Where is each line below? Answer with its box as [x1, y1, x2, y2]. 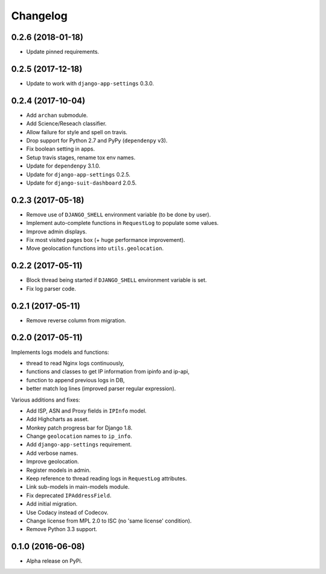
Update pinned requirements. [26, 48, 100, 56]
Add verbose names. [26, 449, 78, 457]
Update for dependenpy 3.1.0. [26, 162, 101, 169]
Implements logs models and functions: [11, 348, 109, 356]
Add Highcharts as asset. [26, 416, 89, 423]
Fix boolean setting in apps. [26, 145, 95, 152]
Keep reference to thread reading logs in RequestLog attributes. [26, 475, 187, 482]
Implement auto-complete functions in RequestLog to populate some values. [26, 220, 219, 227]
